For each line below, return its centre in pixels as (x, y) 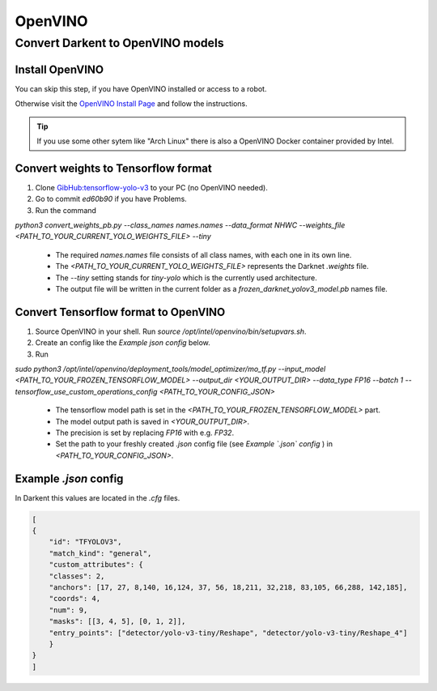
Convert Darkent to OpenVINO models (119, 43)
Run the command (66, 210)
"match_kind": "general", (100, 553)
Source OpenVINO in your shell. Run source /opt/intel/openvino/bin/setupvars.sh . (171, 331)
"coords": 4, (75, 599)
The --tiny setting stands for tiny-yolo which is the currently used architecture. (186, 277)
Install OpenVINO (59, 69)
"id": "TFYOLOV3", (85, 542)
